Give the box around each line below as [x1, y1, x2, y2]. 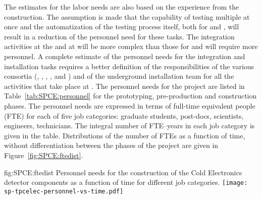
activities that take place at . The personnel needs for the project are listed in [4, 80, 245, 91]
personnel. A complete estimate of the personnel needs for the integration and [4, 51, 245, 61]
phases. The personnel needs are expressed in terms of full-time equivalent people [4, 100, 255, 111]
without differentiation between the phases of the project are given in [4, 140, 219, 151]
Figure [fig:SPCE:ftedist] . [4, 150, 83, 160]
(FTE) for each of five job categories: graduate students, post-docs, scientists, [4, 110, 244, 121]
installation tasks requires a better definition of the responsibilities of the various [4, 61, 254, 71]
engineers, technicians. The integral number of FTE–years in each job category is [4, 120, 255, 131]
